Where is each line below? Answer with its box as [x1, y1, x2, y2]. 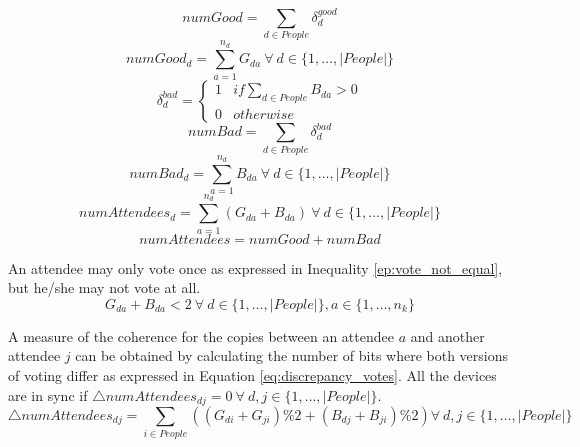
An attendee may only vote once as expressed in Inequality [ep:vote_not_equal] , [8, 257, 503, 278]
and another [410, 325, 485, 346]
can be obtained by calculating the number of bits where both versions [75, 345, 509, 366]
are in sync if [8, 384, 88, 405]
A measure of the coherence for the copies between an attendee [8, 325, 394, 346]
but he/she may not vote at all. [8, 277, 201, 298]
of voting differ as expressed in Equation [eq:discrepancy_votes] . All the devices [8, 364, 497, 385]
